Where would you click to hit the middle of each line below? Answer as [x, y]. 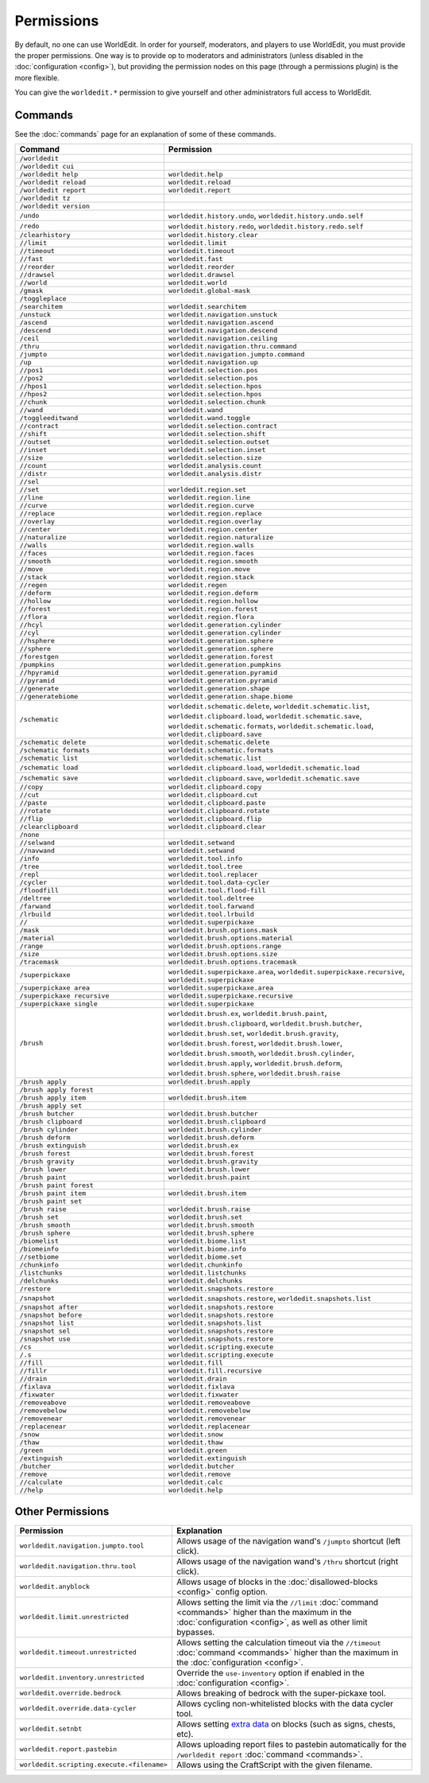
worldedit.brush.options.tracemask [232, 962]
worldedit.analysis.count [215, 466]
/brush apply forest [57, 1090]
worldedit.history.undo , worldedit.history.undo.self [266, 216]
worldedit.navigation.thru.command [232, 346]
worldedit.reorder [201, 267]
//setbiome [39, 1257]
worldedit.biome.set [205, 1257]
